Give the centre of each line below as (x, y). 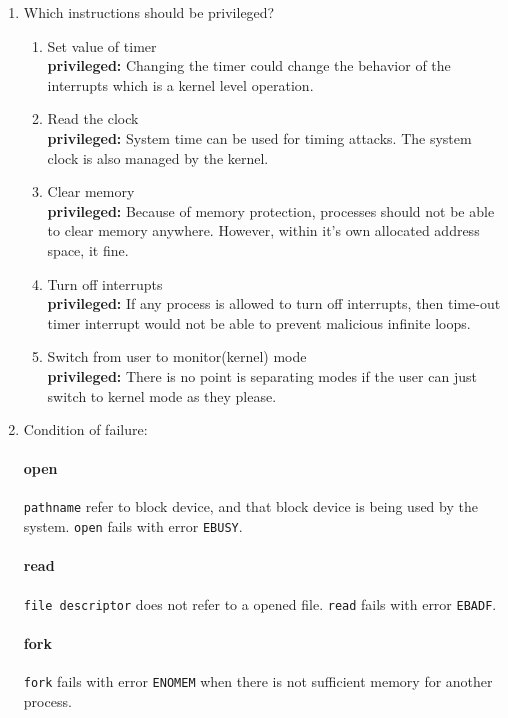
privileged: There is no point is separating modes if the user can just (262, 375)
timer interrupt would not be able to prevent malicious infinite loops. (259, 322)
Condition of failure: (85, 429)
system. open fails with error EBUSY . (133, 526)
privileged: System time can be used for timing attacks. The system (259, 137)
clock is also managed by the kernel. (158, 157)
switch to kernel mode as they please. (162, 395)
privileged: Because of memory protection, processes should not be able (271, 210)
